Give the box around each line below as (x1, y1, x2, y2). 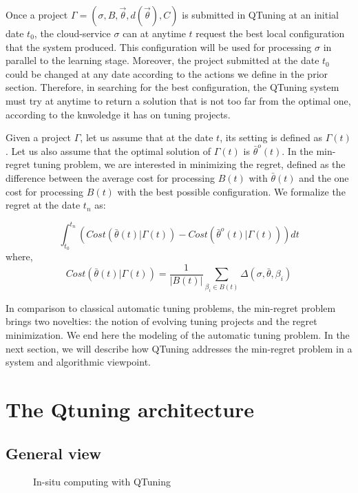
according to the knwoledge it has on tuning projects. (6, 107, 231, 121)
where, (6, 249, 33, 264)
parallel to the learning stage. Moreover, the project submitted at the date (6, 53, 319, 67)
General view (6, 442, 101, 463)
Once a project (6, 8, 68, 21)
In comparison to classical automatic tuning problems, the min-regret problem (6, 300, 336, 315)
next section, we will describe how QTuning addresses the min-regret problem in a (6, 341, 352, 355)
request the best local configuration (196, 26, 345, 40)
